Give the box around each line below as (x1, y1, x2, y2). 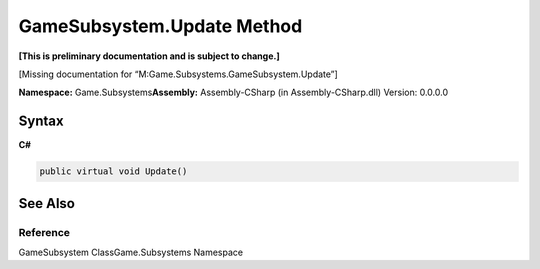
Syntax (18, 113, 64, 130)
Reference (18, 225, 70, 239)
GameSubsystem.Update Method (18, 15, 303, 37)
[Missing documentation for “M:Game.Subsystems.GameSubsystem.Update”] (18, 68, 339, 80)
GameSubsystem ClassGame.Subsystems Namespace (18, 246, 244, 258)
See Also (18, 195, 75, 212)
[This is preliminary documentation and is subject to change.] (18, 50, 280, 62)
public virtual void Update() (39, 166, 188, 177)
